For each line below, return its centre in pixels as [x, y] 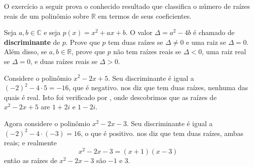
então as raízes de [31, 160]
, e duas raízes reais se [64, 61]
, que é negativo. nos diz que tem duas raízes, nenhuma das [158, 87]
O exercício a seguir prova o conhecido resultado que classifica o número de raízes [127, 6]
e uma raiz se [206, 42]
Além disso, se [25, 51]
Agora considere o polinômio [47, 123]
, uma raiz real [224, 51]
